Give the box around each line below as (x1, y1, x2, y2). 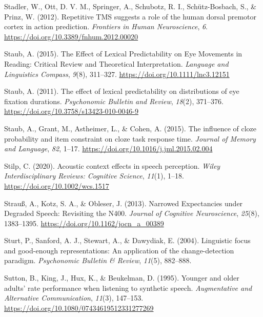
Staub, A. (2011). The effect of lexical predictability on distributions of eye (4, 86, 239, 96)
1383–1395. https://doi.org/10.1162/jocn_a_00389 (4, 217, 164, 228)
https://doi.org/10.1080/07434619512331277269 (4, 302, 154, 313)
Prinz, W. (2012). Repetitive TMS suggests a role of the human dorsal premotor (4, 11, 257, 22)
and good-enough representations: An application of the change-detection (4, 245, 234, 255)
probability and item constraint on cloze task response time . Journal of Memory (4, 133, 256, 144)
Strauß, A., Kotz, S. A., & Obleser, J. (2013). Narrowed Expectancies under (4, 197, 243, 208)
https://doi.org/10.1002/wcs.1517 (4, 180, 109, 191)
